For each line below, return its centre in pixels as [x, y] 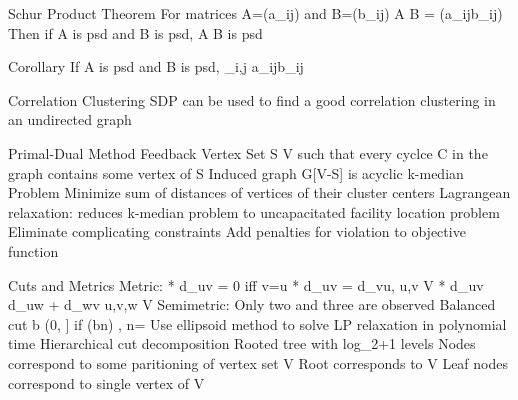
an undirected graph [70, 119]
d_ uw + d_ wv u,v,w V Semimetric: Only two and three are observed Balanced [252, 304]
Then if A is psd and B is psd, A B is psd [135, 32]
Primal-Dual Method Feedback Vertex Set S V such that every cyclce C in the [248, 152]
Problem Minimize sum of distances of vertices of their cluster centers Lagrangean [259, 192]
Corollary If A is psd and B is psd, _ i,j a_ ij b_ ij [156, 66]
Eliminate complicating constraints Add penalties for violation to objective [237, 231]
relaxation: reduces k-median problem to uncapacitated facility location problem [254, 211]
